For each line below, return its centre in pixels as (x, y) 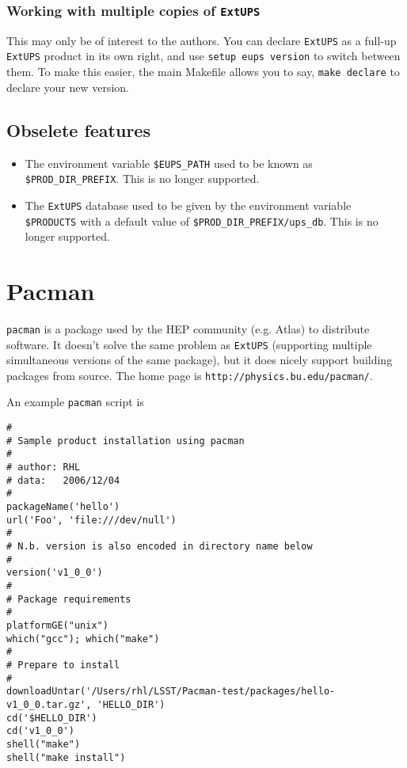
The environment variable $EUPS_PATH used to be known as (169, 163)
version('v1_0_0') (55, 573)
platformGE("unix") (57, 625)
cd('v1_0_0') (40, 731)
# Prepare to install (63, 665)
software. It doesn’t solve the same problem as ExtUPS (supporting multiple (189, 344)
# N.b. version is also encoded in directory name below (160, 547)
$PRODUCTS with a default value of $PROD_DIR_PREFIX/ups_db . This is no (202, 221)
